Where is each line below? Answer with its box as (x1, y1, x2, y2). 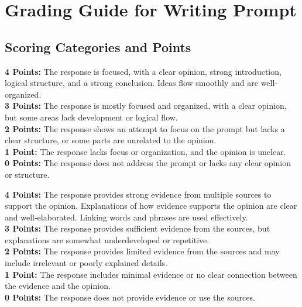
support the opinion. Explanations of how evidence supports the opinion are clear (5, 199, 297, 212)
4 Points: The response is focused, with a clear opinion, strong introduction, (5, 65, 282, 77)
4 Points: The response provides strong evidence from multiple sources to (5, 188, 272, 200)
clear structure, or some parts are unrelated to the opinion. (5, 134, 217, 146)
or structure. (5, 168, 50, 180)
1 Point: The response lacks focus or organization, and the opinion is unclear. (5, 145, 286, 157)
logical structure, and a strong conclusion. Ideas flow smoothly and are (5, 77, 258, 89)
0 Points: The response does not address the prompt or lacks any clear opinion (5, 157, 291, 169)
